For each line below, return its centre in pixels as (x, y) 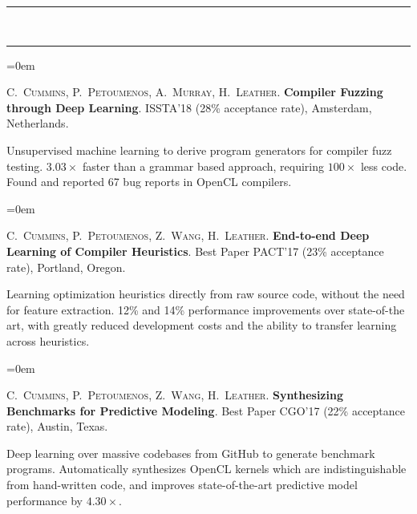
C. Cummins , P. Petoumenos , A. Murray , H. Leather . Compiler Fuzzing (195, 92)
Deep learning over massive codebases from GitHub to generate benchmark (191, 453)
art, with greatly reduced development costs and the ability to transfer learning (202, 325)
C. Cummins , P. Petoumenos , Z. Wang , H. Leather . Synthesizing (175, 395)
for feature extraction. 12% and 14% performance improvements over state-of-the (206, 309)
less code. (384, 166)
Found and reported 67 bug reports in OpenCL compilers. (149, 182)
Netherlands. (38, 123)
